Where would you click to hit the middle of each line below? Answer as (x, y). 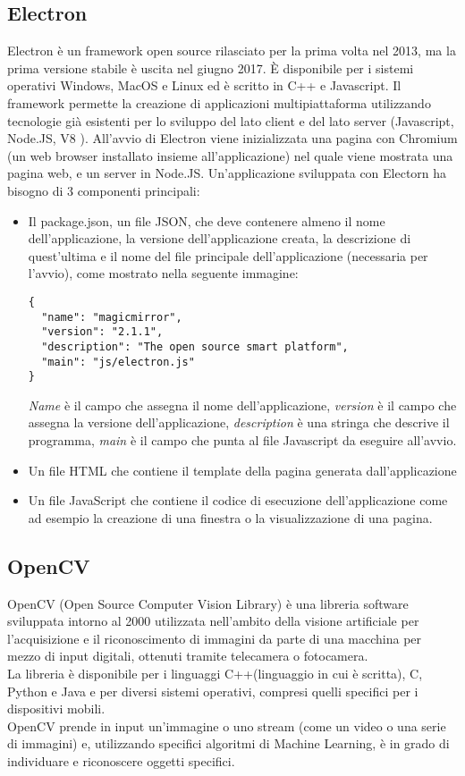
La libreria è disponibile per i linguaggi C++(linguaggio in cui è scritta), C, (215, 673)
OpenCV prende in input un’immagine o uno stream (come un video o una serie (227, 725)
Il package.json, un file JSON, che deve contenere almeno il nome (207, 220)
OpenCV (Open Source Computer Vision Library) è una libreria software (208, 603)
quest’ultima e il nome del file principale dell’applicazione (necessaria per (228, 255)
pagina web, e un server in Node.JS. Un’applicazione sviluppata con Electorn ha (227, 173)
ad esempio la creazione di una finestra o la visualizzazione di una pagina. (230, 517)
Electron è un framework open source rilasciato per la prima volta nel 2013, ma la (232, 51)
